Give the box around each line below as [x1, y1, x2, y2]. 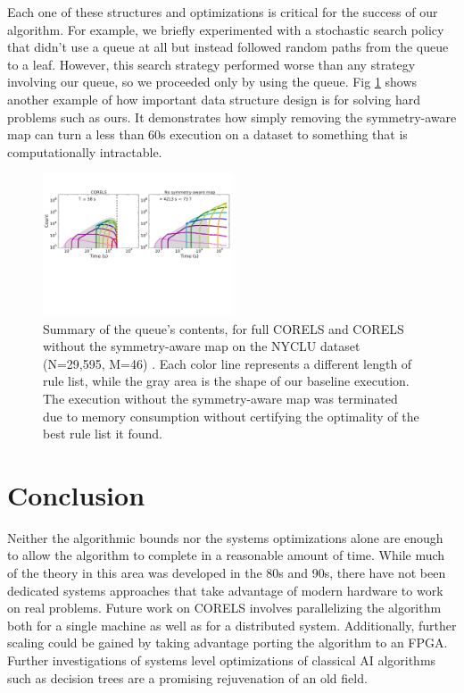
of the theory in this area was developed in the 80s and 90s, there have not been [7, 564, 446, 582]
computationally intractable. [7, 142, 162, 161]
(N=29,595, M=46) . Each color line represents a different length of [43, 354, 412, 372]
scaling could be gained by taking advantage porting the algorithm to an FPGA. [7, 633, 448, 652]
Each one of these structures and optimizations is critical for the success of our [7, 3, 438, 21]
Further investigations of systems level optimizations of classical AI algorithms [7, 650, 436, 669]
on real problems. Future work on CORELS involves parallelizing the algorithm [7, 598, 442, 617]
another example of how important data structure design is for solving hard [7, 89, 420, 108]
